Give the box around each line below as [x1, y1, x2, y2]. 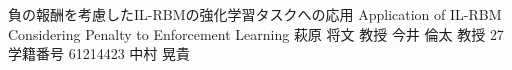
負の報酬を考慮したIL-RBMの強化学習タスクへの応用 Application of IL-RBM [8, 4, 502, 24]
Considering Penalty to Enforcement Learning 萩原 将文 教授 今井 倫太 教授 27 [8, 23, 504, 44]
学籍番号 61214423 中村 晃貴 [8, 43, 191, 64]
